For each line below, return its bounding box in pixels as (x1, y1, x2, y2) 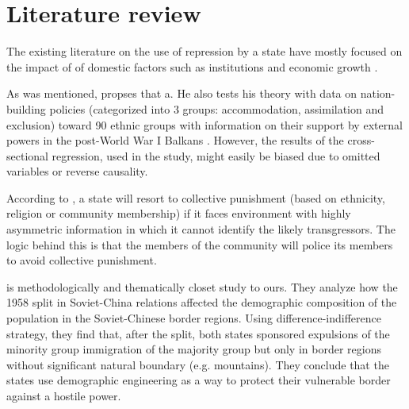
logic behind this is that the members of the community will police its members (6, 236, 393, 253)
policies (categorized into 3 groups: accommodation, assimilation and (49, 100, 384, 117)
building (6, 100, 46, 117)
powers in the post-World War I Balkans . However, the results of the (6, 132, 344, 149)
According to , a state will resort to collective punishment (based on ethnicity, (6, 189, 385, 206)
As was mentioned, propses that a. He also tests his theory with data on (6, 85, 357, 102)
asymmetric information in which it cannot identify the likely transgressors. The (6, 221, 396, 237)
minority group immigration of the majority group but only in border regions (6, 341, 381, 357)
